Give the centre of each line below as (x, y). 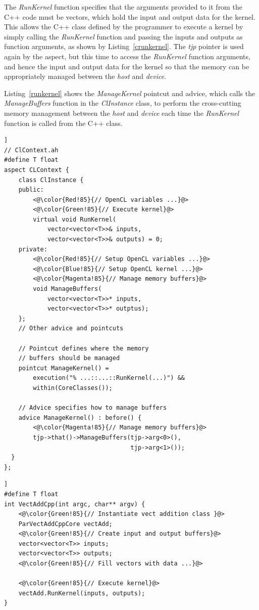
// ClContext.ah (31, 150)
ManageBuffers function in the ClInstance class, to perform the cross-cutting (123, 103)
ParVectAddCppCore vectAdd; (65, 524)
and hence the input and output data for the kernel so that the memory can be (127, 66)
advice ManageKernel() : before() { (80, 418)
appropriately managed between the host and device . (85, 76)
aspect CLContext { (37, 170)
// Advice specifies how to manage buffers (93, 408)
